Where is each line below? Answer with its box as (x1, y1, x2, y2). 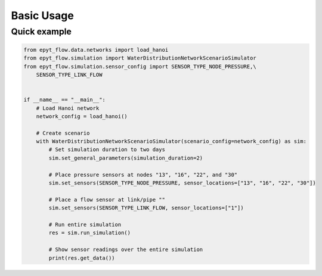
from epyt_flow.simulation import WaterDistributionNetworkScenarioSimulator (23, 55, 256, 62)
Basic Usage (11, 9, 74, 22)
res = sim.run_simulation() (48, 230, 131, 236)
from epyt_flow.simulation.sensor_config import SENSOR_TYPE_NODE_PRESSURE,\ (23, 63, 256, 70)
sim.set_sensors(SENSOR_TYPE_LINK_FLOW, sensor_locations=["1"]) (48, 205, 244, 211)
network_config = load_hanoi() (36, 113, 128, 120)
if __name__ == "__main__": (23, 96, 106, 103)
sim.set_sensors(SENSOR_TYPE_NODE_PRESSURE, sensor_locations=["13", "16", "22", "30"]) (48, 180, 316, 187)
